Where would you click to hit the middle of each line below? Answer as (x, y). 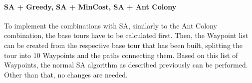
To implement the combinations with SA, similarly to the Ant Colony (111, 25)
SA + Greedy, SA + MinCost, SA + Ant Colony (90, 6)
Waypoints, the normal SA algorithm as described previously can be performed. (126, 65)
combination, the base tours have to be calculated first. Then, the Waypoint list (126, 35)
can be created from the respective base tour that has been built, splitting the (124, 45)
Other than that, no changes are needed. (66, 74)
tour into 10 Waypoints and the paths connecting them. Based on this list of (121, 55)
